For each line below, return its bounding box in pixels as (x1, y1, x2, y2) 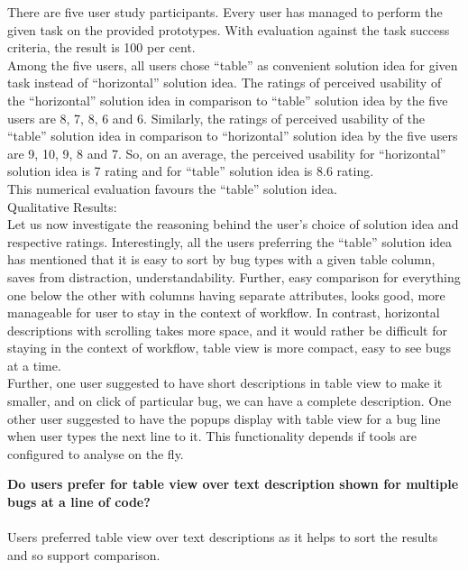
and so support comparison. (7, 545, 161, 564)
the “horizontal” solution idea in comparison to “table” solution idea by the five (7, 90, 448, 109)
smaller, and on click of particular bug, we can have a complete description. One (7, 391, 452, 410)
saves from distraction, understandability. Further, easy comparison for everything (7, 267, 461, 286)
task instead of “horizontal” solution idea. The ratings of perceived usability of (7, 73, 442, 92)
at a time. (7, 355, 61, 374)
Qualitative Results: (7, 197, 117, 216)
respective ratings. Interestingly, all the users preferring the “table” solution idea (7, 232, 453, 251)
